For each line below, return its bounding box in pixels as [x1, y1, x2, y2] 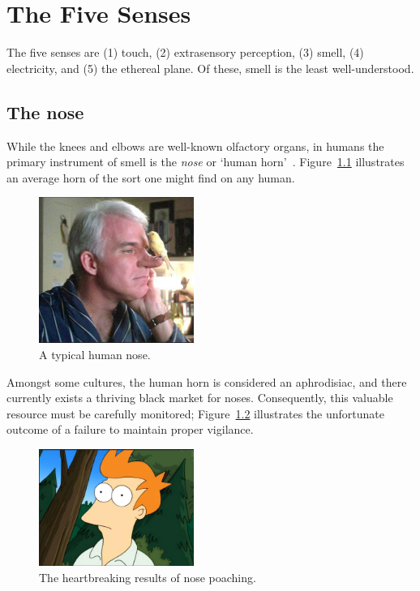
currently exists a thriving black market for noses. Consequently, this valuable [6, 389, 393, 406]
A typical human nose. [39, 345, 151, 362]
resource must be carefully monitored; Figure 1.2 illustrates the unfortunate [6, 405, 384, 422]
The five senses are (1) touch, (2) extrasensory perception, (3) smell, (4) [6, 44, 364, 61]
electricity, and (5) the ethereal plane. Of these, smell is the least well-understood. [6, 59, 414, 76]
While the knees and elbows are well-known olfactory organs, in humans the [6, 137, 384, 154]
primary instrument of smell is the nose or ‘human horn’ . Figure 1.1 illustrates [6, 153, 405, 170]
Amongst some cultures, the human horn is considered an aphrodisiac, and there [6, 373, 407, 390]
